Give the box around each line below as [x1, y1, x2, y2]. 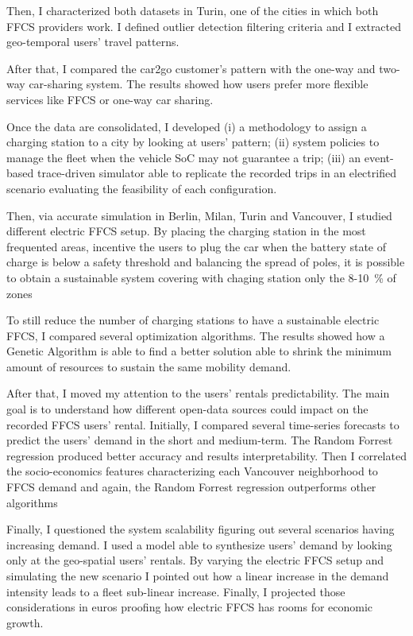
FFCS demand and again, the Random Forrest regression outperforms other [6, 479, 376, 495]
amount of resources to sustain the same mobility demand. [6, 358, 291, 374]
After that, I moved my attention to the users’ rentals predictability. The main [6, 385, 390, 401]
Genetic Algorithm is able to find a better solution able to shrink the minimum [6, 343, 392, 359]
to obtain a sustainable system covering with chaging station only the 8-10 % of [6, 269, 396, 285]
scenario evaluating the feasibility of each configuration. [6, 180, 277, 196]
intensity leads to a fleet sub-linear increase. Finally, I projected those [6, 583, 345, 599]
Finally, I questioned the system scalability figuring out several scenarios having [6, 521, 395, 537]
